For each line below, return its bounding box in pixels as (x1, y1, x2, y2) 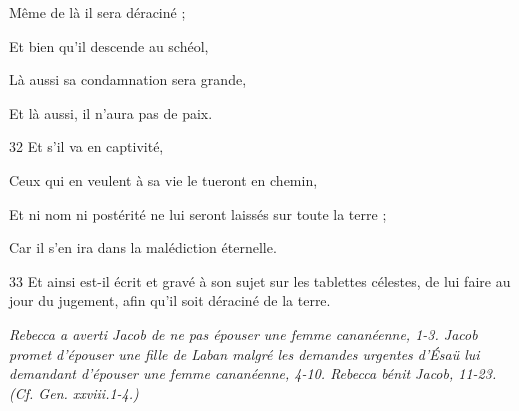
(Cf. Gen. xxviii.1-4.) (9, 382, 139, 403)
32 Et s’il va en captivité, (9, 136, 164, 157)
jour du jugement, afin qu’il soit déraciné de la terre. (9, 290, 331, 311)
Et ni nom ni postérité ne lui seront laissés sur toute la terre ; (9, 203, 387, 224)
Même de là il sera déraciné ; (9, 2, 186, 22)
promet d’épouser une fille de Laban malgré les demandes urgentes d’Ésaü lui (9, 343, 480, 364)
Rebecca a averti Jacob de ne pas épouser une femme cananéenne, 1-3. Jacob (9, 323, 478, 344)
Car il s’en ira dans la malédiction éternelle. (9, 237, 277, 258)
